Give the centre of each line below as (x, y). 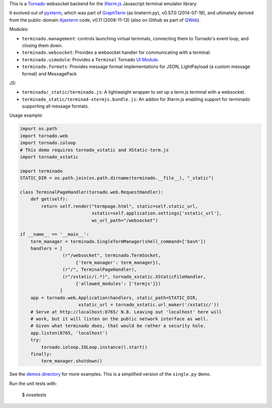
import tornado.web (44, 136)
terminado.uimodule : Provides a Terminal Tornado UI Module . (90, 59)
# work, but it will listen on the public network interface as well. (120, 319)
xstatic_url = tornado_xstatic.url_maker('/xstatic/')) (149, 305)
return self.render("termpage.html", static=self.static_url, (120, 206)
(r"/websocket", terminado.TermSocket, (112, 256)
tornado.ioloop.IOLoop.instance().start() (94, 347)
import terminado (41, 171)
